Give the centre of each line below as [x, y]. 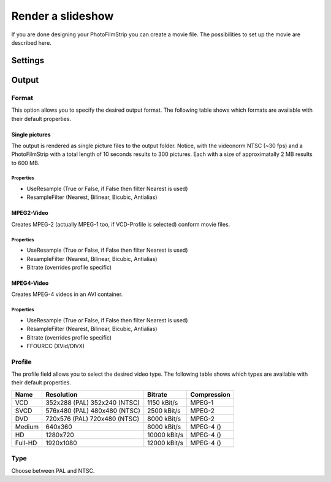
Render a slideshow [63, 16]
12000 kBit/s [165, 443]
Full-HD [26, 443]
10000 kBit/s [165, 435]
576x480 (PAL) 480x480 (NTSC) [93, 410]
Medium [27, 427]
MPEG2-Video [30, 213]
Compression [211, 394]
